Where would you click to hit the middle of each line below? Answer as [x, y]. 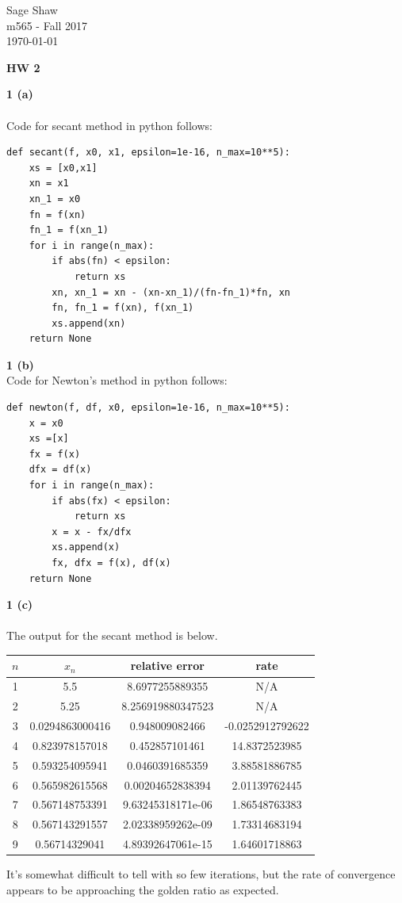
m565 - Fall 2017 [47, 25]
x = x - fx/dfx [92, 532]
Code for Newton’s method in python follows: [117, 380]
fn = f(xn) [57, 214]
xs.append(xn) [89, 323]
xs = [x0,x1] [63, 168]
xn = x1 [49, 184]
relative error [167, 666]
